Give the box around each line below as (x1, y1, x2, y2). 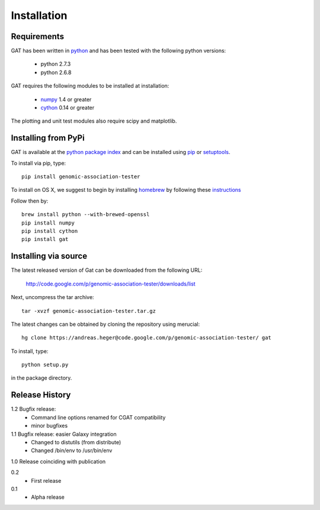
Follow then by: (11, 197, 49, 204)
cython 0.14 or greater (40, 104, 95, 111)
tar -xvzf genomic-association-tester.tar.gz (21, 307, 156, 314)
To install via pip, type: (11, 159, 66, 166)
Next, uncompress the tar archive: (11, 294, 94, 301)
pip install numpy (21, 219, 75, 226)
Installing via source (11, 251, 88, 261)
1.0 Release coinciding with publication (11, 458, 106, 465)
